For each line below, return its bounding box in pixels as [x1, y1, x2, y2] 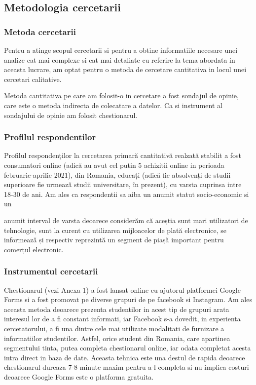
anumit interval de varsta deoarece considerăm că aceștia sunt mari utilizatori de [4, 215, 248, 225]
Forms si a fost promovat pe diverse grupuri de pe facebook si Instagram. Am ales [4, 294, 252, 305]
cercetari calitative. [4, 74, 62, 84]
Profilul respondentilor [4, 131, 96, 143]
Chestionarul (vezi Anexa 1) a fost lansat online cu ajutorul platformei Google [4, 284, 241, 295]
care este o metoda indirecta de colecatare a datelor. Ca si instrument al [4, 100, 222, 110]
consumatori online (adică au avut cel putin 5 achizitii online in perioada [4, 159, 224, 170]
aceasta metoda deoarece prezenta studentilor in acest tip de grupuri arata [4, 304, 229, 314]
